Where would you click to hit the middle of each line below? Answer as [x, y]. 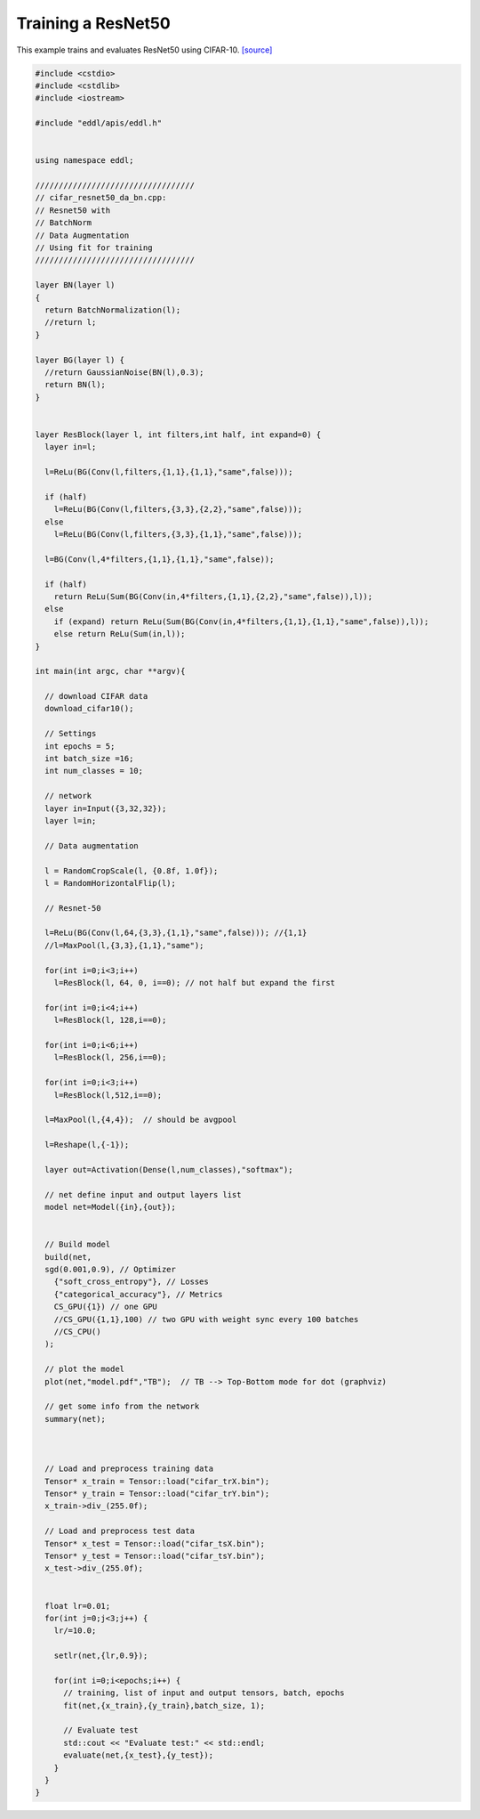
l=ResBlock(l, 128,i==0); [110, 1020]
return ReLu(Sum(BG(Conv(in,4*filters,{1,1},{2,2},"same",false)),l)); [213, 596]
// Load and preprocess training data [129, 1469]
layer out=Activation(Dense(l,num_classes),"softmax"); [169, 1169]
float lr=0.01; [78, 1606]
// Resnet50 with [73, 210]
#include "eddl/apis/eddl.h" [99, 123]
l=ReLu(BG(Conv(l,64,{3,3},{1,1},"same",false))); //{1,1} [176, 933]
